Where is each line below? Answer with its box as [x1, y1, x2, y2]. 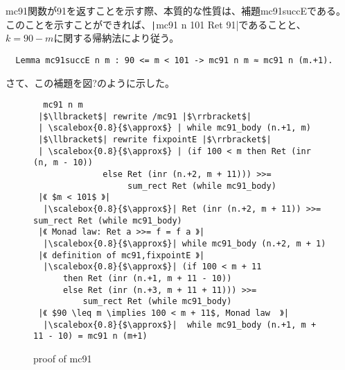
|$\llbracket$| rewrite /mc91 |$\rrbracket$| [38, 111, 251, 121]
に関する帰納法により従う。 [53, 31, 179, 45]
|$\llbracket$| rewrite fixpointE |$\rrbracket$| [38, 135, 272, 145]
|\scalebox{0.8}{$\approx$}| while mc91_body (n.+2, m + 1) [43, 238, 326, 249]
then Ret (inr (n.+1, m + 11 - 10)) [62, 273, 232, 283]
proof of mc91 [33, 351, 92, 365]
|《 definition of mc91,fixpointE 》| [38, 250, 205, 260]
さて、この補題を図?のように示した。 [6, 75, 175, 90]
